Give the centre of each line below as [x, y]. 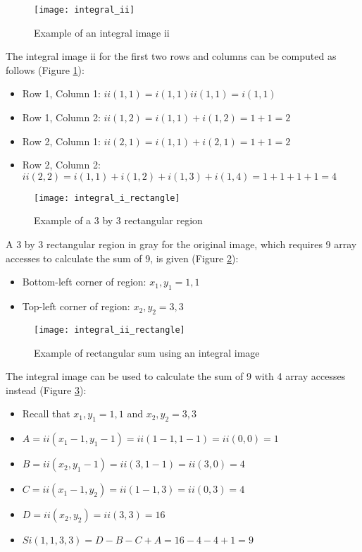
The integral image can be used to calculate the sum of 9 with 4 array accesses [176, 376]
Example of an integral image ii [102, 32]
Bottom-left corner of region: [84, 282]
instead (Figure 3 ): [46, 390]
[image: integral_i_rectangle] [107, 198]
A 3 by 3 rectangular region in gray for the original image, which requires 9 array [181, 244]
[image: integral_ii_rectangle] [110, 330]
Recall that [46, 413]
